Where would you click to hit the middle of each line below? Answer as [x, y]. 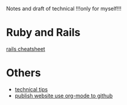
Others [24, 73]
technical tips [31, 89]
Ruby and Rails [43, 33]
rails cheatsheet [26, 49]
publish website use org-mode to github [63, 96]
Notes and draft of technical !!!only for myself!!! [64, 9]
